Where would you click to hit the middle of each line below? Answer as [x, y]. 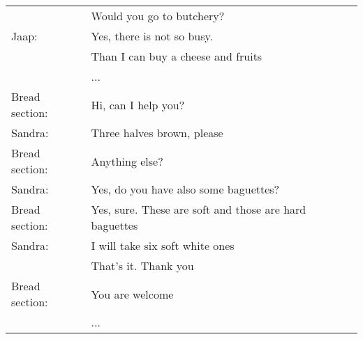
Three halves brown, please [157, 133]
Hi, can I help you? [138, 104]
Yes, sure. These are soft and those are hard [199, 209]
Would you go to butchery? [158, 16]
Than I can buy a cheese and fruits [177, 56]
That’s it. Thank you [142, 266]
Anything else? [127, 161]
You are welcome [132, 294]
